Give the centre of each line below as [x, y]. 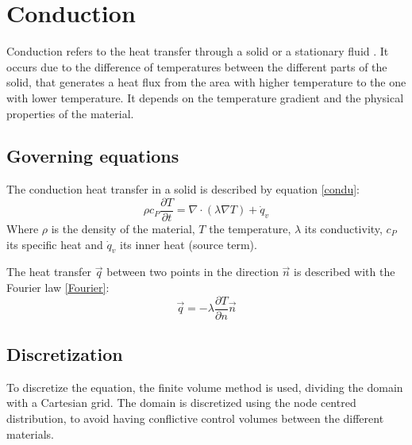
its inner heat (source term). [189, 244]
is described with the [345, 272]
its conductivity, [343, 228]
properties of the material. [70, 113]
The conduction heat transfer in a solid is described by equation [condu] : [183, 189]
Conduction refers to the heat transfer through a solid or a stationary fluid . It [198, 51]
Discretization [65, 353]
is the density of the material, [123, 228]
